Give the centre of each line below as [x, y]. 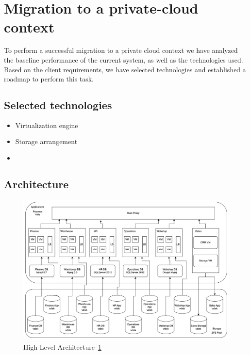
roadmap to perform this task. [49, 79]
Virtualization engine [47, 125]
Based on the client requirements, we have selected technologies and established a [125, 69]
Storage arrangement [46, 141]
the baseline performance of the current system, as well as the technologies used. [124, 59]
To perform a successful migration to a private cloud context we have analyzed [121, 50]
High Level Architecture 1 [62, 347]
